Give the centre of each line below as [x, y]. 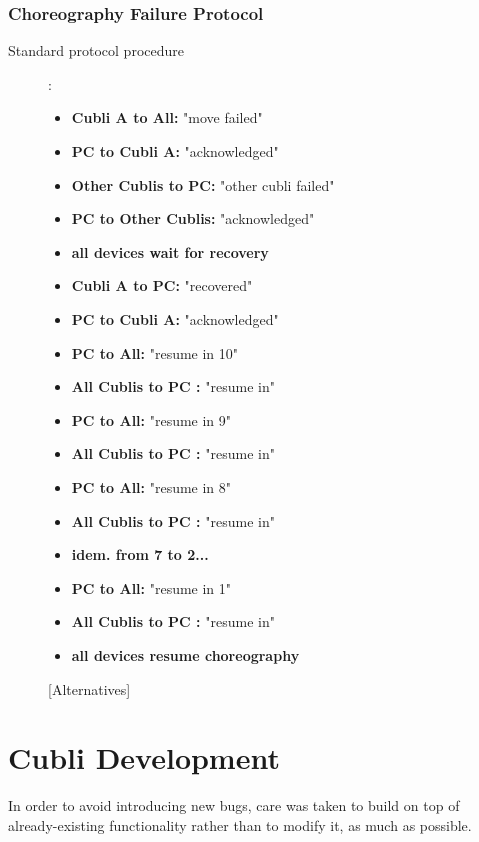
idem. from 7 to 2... [140, 554]
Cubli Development [144, 757]
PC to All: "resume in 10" [155, 352]
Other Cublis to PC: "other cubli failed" [203, 184]
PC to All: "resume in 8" [151, 486]
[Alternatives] [89, 688]
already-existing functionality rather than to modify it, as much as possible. [240, 824]
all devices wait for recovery [170, 251]
